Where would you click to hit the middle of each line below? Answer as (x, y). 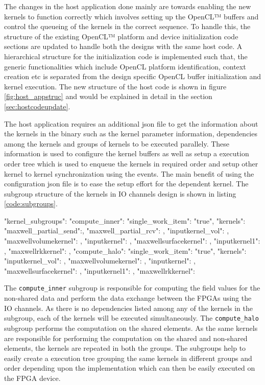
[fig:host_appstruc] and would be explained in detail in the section (108, 96)
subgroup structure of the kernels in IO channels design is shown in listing (120, 193)
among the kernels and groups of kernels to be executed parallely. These (117, 143)
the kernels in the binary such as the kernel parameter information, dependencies (131, 134)
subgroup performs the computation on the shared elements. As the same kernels (131, 328)
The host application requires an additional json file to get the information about (131, 123)
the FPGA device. (32, 378)
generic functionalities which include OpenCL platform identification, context (125, 66)
